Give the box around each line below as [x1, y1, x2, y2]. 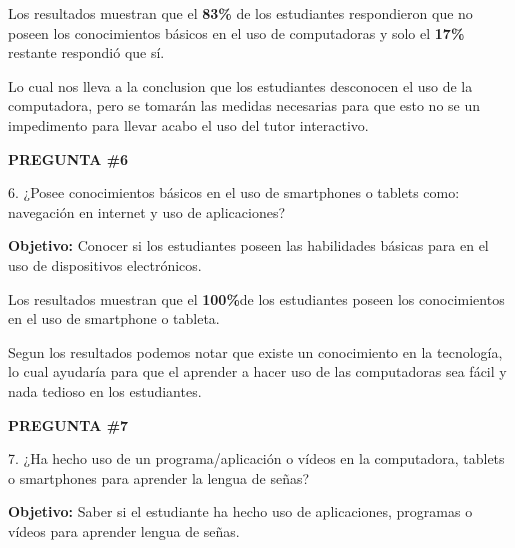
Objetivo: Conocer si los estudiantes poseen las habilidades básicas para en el [8, 235, 489, 256]
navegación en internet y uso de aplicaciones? [8, 201, 286, 222]
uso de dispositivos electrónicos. [8, 254, 202, 275]
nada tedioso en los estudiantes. [8, 380, 202, 401]
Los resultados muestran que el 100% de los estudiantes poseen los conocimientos [8, 288, 505, 309]
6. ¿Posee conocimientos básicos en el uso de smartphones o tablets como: [8, 182, 460, 203]
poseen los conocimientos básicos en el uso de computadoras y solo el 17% [8, 22, 465, 43]
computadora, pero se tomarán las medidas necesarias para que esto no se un [8, 95, 481, 116]
